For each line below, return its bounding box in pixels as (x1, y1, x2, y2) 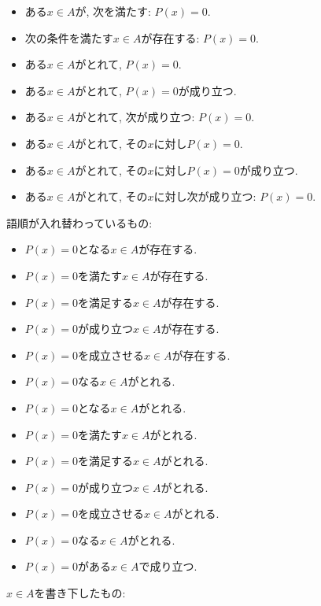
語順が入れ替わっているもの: (6, 214, 153, 231)
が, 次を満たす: (75, 3, 151, 19)
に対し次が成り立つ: (153, 188, 256, 205)
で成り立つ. (138, 558, 197, 575)
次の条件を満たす (24, 29, 113, 46)
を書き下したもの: (34, 585, 126, 601)
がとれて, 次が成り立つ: (75, 109, 195, 125)
